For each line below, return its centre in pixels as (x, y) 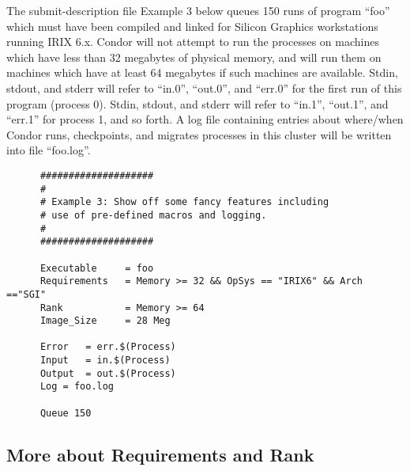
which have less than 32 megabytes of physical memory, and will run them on (194, 57)
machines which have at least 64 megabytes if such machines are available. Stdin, (202, 72)
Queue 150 (66, 413)
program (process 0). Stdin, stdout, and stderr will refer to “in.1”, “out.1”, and (197, 103)
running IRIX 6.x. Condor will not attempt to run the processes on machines (193, 42)
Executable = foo (97, 268)
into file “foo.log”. (49, 150)
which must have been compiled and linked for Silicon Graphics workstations (192, 26)
